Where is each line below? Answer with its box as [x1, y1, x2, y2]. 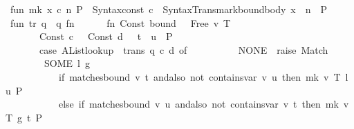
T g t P [5, 110, 43, 124]
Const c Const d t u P [39, 29, 173, 43]
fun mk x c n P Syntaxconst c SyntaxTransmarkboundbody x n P [10, 2, 328, 16]
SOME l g [44, 56, 90, 70]
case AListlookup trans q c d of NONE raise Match [39, 42, 328, 57]
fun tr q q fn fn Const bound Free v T [10, 15, 231, 30]
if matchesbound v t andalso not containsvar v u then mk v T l [58, 69, 348, 83]
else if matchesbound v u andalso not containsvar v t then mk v [58, 97, 349, 111]
